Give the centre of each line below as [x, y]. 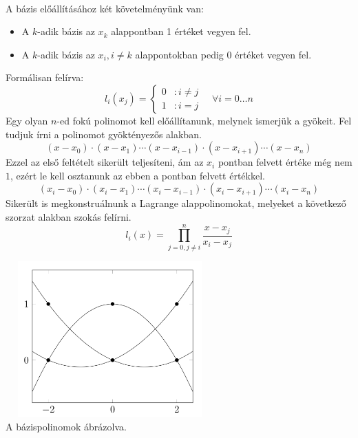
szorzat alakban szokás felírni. [69, 216]
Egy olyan [27, 120]
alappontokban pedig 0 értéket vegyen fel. [223, 54]
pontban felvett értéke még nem [285, 162]
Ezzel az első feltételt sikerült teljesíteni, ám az [105, 162]
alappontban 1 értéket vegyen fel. [181, 31]
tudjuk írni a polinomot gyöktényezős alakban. [104, 134]
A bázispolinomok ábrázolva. [66, 427]
